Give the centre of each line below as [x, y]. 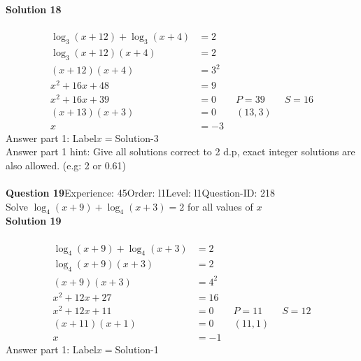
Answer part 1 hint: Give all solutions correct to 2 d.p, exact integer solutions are [180, 151]
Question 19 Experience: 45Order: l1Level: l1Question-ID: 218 [140, 193]
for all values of [220, 206]
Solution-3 [137, 137]
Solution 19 [34, 221]
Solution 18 [34, 9]
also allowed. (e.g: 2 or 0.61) [66, 165]
